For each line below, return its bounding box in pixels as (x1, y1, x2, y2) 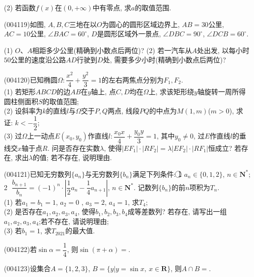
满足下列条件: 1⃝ (132, 168, 182, 179)
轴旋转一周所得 (197, 86, 246, 97)
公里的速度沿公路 (11, 55, 66, 65)
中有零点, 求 (92, 2, 132, 12)
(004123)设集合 (4, 263, 51, 273)
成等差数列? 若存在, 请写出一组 (127, 206, 227, 217)
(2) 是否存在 (4, 206, 43, 217)
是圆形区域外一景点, (97, 28, 161, 39)
